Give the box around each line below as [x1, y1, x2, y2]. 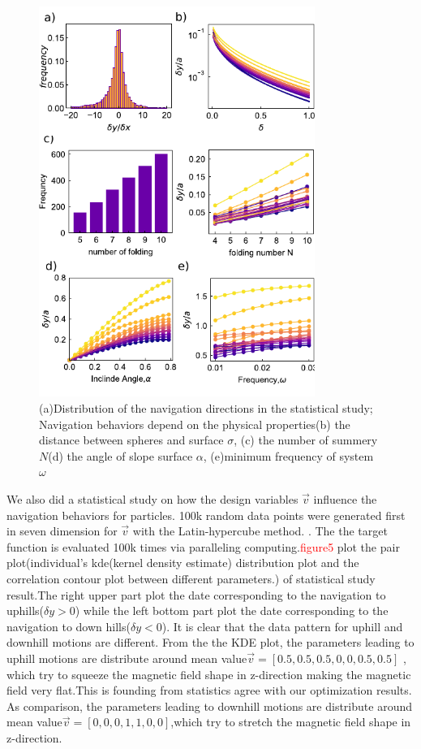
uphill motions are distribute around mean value [6, 649, 247, 666]
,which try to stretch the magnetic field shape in [170, 713, 411, 730]
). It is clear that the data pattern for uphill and [161, 617, 403, 634]
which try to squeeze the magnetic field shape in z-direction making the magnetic [6, 665, 411, 682]
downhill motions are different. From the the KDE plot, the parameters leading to [6, 634, 415, 651]
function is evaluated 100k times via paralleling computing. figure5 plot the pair [6, 538, 400, 555]
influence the [313, 490, 377, 507]
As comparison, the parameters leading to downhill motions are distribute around [6, 697, 412, 714]
